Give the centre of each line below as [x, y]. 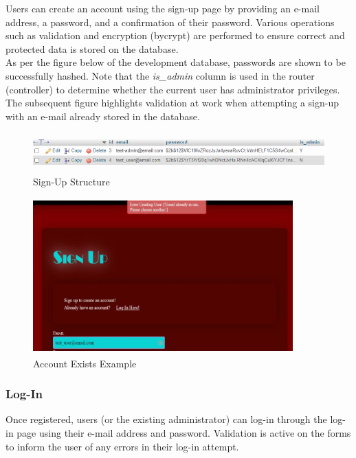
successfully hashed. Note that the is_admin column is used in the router [160, 75]
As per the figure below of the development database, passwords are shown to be [176, 62]
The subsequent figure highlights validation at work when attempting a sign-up [172, 103]
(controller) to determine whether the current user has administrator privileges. [173, 89]
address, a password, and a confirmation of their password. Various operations [170, 22]
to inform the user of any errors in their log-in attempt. [122, 446]
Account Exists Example [85, 363]
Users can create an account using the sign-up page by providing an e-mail [163, 8]
